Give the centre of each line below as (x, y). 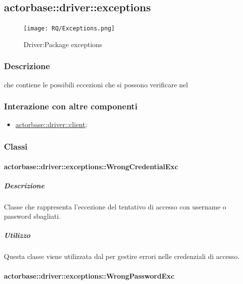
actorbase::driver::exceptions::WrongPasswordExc (89, 275)
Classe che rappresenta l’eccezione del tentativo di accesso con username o (115, 206)
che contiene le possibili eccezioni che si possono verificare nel (96, 84)
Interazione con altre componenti (71, 106)
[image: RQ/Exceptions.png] (69, 29)
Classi (16, 146)
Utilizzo (17, 235)
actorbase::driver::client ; (51, 124)
